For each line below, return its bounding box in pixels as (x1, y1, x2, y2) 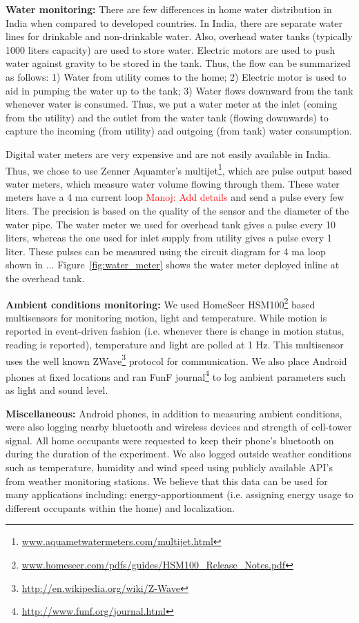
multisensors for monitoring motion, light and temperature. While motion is (6, 310, 327, 324)
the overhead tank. (6, 270, 85, 285)
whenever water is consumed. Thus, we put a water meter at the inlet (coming (6, 97, 338, 111)
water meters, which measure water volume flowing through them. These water (6, 176, 340, 190)
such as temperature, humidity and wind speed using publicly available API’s (6, 460, 333, 475)
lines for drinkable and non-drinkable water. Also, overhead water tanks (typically (6, 29, 353, 43)
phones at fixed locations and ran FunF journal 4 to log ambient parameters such (6, 367, 346, 384)
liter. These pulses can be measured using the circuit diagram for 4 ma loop (6, 244, 326, 258)
